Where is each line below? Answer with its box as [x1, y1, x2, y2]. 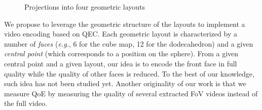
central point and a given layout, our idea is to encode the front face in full [4, 58, 237, 68]
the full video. [4, 98, 47, 108]
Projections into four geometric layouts [24, 2, 145, 12]
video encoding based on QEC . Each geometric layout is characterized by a [4, 28, 237, 39]
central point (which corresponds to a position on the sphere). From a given [4, 48, 239, 59]
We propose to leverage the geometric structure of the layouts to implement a [4, 18, 245, 29]
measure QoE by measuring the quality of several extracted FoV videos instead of [4, 88, 258, 98]
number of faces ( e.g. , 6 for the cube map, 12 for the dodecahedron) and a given [4, 38, 253, 49]
